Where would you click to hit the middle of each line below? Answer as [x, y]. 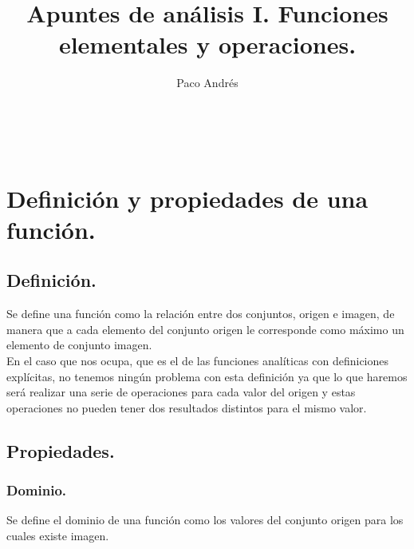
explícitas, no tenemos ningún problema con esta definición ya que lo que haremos [207, 376]
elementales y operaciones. [207, 44]
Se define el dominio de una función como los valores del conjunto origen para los [205, 520]
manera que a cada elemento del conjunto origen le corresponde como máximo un [205, 329]
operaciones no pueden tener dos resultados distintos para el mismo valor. [187, 407]
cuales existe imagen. [58, 536]
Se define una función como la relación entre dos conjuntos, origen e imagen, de [201, 314]
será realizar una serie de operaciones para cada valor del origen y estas [181, 392]
